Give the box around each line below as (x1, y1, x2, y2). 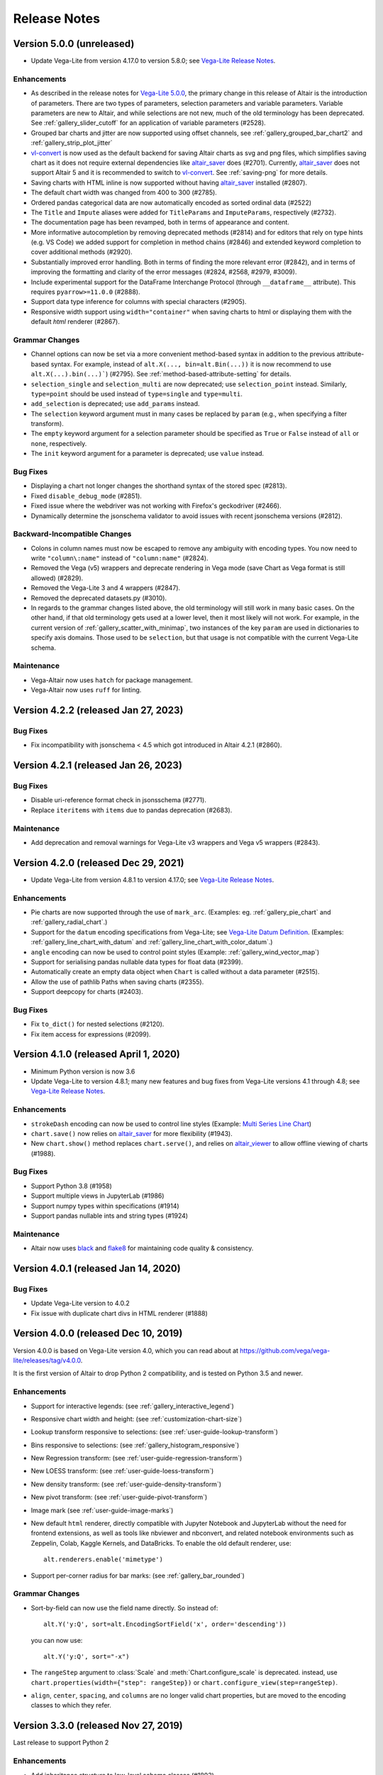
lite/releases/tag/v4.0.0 (13, 1356, 82, 1365)
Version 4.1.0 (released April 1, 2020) (13, 1048, 180, 1061)
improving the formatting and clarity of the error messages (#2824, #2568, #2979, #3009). (30, 268, 297, 276)
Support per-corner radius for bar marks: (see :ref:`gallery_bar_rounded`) (30, 1571, 245, 1580)
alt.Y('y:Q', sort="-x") (43, 1652, 130, 1661)
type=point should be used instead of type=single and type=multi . (30, 389, 243, 398)
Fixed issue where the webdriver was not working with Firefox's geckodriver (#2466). (30, 501, 282, 510)
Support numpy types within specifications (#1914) (30, 1201, 180, 1210)
